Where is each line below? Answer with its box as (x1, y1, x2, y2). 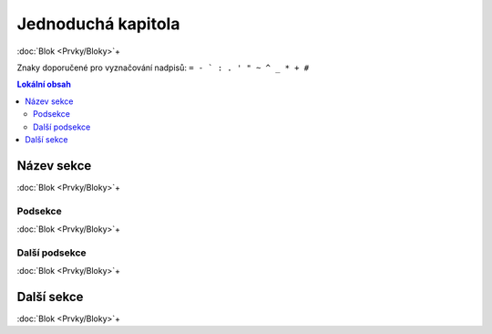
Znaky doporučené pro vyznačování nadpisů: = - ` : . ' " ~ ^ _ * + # (16, 62, 310, 73)
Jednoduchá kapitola (16, 14, 180, 34)
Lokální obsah (16, 78, 72, 90)
